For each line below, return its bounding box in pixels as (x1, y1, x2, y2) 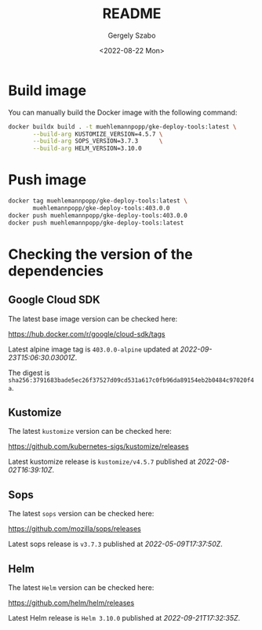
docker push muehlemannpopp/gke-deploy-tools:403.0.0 (8, 211, 188, 220)
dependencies (8, 262, 104, 279)
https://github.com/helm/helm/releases (8, 598, 135, 608)
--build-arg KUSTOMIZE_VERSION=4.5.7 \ (32, 130, 163, 138)
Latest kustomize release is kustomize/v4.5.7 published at (8, 457, 196, 467)
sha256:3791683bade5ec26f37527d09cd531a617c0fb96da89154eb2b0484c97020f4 (8, 376, 255, 384)
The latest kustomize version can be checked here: (8, 427, 173, 436)
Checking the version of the (8, 245, 194, 263)
